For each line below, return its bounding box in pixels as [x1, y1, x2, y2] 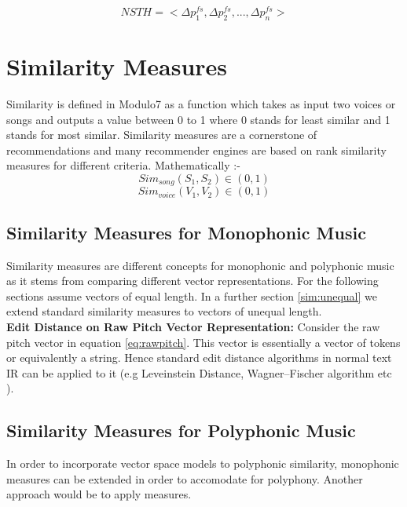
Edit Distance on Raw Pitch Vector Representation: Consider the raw [6, 319, 380, 334]
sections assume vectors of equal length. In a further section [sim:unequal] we [6, 287, 377, 304]
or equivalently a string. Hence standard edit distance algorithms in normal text [6, 349, 392, 366]
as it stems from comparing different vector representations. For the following [6, 272, 379, 289]
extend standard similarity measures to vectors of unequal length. [6, 303, 322, 319]
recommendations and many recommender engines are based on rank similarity [6, 141, 387, 158]
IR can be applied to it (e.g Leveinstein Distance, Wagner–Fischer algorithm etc [6, 364, 392, 381]
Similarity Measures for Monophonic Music [6, 220, 366, 244]
